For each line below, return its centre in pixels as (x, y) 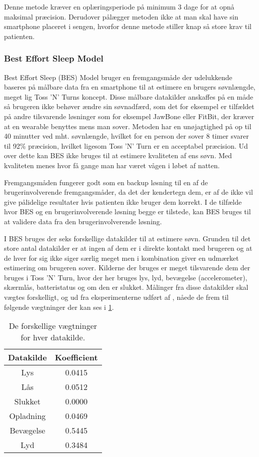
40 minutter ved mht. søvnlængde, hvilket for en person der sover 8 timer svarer (126, 136)
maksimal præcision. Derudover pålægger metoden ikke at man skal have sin (121, 16)
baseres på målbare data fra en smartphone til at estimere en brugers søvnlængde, (130, 87)
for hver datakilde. (53, 337)
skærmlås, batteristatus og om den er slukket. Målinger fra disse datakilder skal (126, 287)
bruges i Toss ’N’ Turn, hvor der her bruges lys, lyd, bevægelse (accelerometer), (126, 277)
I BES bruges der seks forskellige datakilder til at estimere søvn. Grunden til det (127, 238)
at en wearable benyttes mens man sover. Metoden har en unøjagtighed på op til (128, 126)
